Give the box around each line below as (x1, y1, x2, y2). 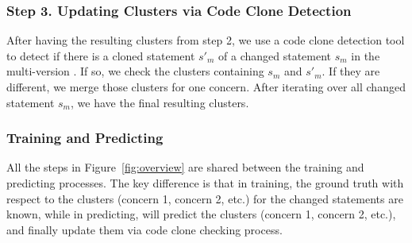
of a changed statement (218, 47, 332, 64)
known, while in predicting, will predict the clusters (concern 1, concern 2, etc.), (6, 206, 396, 222)
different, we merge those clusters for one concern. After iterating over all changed (6, 79, 406, 94)
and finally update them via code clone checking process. (6, 221, 283, 237)
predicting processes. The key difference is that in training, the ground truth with (6, 175, 404, 191)
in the (351, 47, 380, 64)
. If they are (322, 63, 380, 79)
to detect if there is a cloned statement (6, 47, 195, 64)
